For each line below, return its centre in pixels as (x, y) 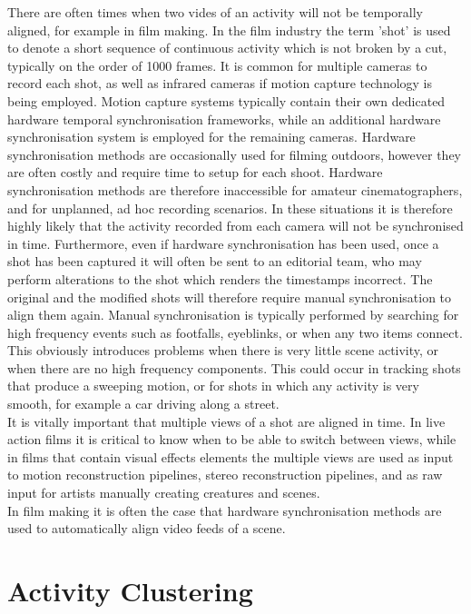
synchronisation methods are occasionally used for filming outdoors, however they (235, 154)
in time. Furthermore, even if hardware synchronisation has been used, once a (223, 243)
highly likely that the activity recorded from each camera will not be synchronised (235, 226)
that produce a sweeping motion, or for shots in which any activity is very (213, 386)
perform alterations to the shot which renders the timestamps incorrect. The (220, 278)
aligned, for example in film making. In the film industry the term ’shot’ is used (229, 30)
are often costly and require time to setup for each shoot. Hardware (195, 172)
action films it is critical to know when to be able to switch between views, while (232, 439)
